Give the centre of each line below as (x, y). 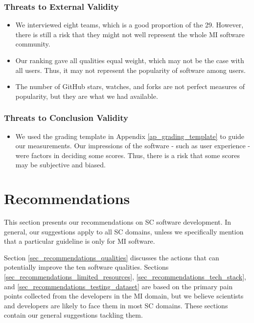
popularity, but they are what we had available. (87, 96)
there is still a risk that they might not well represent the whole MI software (130, 34)
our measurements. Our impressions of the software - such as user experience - (133, 146)
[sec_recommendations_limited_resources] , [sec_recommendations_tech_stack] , (125, 277)
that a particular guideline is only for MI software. (80, 241)
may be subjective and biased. (60, 165)
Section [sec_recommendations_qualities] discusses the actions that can (112, 257)
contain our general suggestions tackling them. (73, 315)
